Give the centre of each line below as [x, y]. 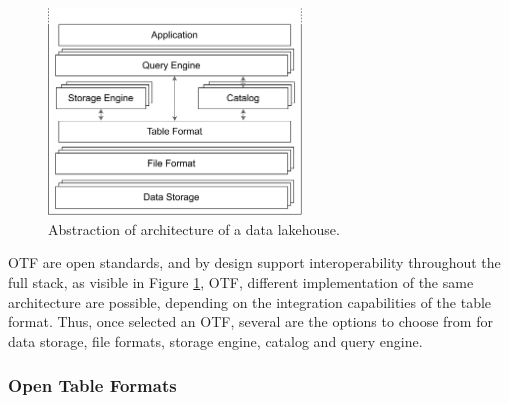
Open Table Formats [92, 385]
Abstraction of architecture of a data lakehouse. [194, 228]
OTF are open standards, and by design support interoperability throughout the [254, 262]
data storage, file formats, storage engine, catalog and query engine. [215, 340]
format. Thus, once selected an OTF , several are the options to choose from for [250, 321]
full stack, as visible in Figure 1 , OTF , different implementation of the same [241, 281]
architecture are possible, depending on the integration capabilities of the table [250, 301]
